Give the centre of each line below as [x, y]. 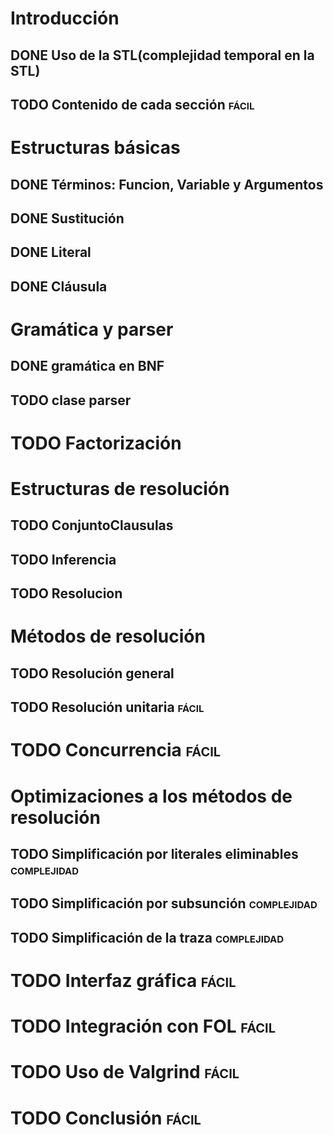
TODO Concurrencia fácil [116, 750]
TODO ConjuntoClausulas [92, 525]
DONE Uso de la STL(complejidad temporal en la [162, 55]
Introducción [65, 18]
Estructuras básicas [95, 148]
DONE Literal [51, 252]
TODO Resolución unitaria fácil [107, 707]
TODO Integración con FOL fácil [143, 1026]
